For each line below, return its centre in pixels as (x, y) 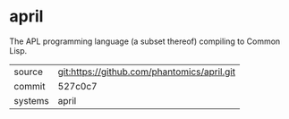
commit (30, 86)
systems (31, 100)
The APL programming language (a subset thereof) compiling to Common (145, 41)
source (28, 72)
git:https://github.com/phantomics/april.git (146, 72)
